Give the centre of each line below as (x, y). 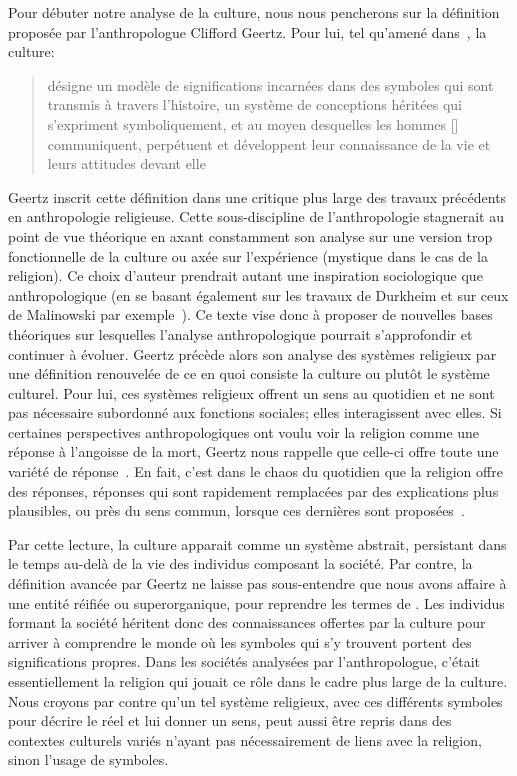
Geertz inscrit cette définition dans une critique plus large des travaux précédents (257, 196)
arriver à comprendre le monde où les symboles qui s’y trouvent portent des (240, 641)
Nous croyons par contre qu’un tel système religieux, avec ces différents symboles (255, 700)
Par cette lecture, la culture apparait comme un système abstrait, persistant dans (257, 543)
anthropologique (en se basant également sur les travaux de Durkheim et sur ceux (258, 294)
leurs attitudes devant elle (126, 163)
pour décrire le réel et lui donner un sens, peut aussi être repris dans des (230, 720)
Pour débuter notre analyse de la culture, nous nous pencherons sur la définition (254, 12)
